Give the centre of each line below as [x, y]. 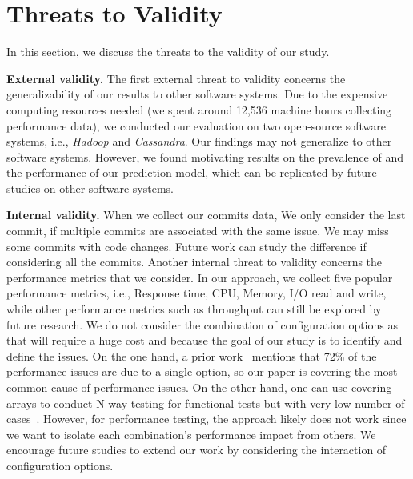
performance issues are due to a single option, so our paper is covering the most [202, 371]
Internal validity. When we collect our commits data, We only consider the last [206, 215]
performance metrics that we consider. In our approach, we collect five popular [200, 277]
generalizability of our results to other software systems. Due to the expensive [197, 94]
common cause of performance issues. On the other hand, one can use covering [199, 387]
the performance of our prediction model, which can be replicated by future [192, 172]
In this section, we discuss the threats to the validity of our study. [168, 52]
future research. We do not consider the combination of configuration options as [202, 324]
